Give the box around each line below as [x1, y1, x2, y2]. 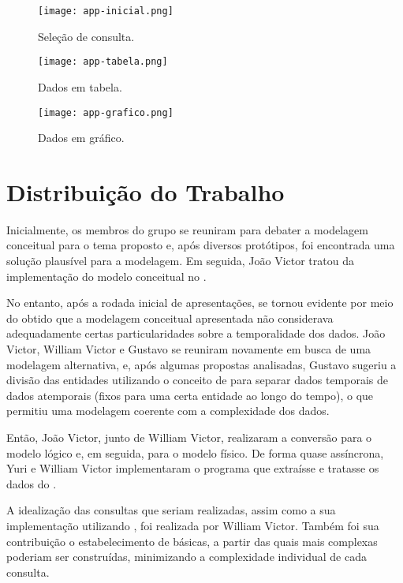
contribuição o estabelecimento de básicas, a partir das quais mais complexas [6, 533, 378, 549]
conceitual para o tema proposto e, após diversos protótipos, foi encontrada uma [6, 237, 395, 253]
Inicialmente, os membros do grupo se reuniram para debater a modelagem [6, 221, 368, 237]
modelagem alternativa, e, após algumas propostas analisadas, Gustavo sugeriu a [6, 356, 397, 372]
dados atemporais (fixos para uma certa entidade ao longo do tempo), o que [6, 387, 374, 403]
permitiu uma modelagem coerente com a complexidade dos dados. [6, 402, 330, 419]
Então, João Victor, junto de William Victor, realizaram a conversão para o [6, 429, 372, 445]
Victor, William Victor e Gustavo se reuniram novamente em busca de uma [6, 341, 371, 357]
